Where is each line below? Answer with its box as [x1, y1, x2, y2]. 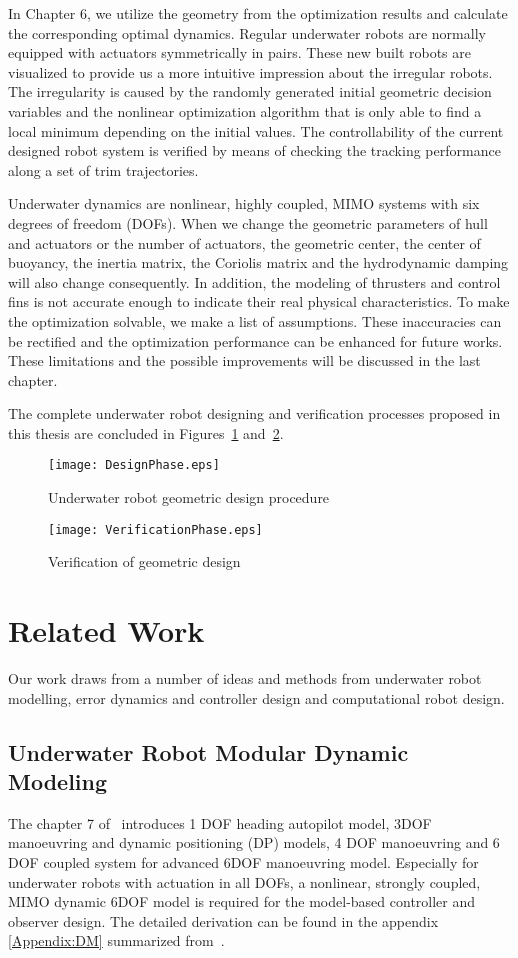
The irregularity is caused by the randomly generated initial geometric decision [8, 81, 492, 102]
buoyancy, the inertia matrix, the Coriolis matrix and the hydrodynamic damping [8, 252, 509, 273]
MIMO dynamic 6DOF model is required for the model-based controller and [8, 891, 476, 912]
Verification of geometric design [48, 551, 241, 572]
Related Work [8, 610, 205, 651]
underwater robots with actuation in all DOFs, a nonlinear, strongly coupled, [8, 871, 481, 892]
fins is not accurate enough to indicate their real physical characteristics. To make [8, 291, 510, 312]
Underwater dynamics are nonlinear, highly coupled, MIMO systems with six [8, 193, 480, 214]
